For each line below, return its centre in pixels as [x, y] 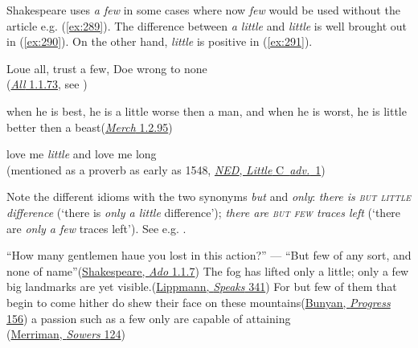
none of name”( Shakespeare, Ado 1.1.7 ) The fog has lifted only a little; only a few [208, 270]
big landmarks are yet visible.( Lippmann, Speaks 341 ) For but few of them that [202, 287]
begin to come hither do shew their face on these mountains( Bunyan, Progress [199, 302]
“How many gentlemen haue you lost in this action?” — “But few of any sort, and [209, 255]
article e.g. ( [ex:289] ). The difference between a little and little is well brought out [207, 25]
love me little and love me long [82, 154]
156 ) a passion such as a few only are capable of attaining [149, 318]
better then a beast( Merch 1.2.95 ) [90, 127]
